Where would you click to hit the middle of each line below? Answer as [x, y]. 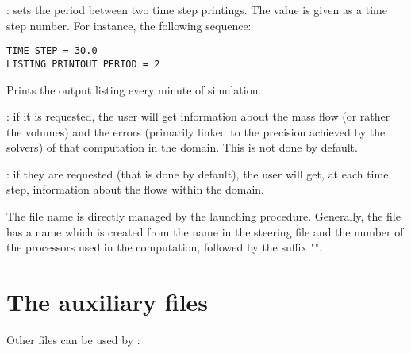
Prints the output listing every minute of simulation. [134, 89]
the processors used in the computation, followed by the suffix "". [164, 247]
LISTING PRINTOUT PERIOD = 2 [83, 64]
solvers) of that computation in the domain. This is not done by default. [182, 147]
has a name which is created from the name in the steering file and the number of [205, 231]
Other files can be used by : [73, 339]
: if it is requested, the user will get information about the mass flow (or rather [198, 116]
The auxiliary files [108, 302]
